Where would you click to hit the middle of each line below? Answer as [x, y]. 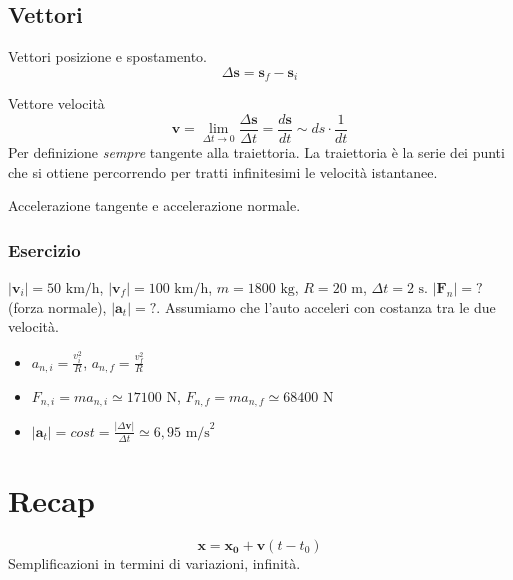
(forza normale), [57, 306]
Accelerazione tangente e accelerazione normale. [154, 205]
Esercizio [44, 249]
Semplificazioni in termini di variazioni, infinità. [154, 562]
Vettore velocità [56, 103]
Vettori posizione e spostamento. [107, 56]
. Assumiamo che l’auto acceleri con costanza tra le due [326, 306]
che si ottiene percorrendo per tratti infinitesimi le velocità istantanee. [223, 171]
